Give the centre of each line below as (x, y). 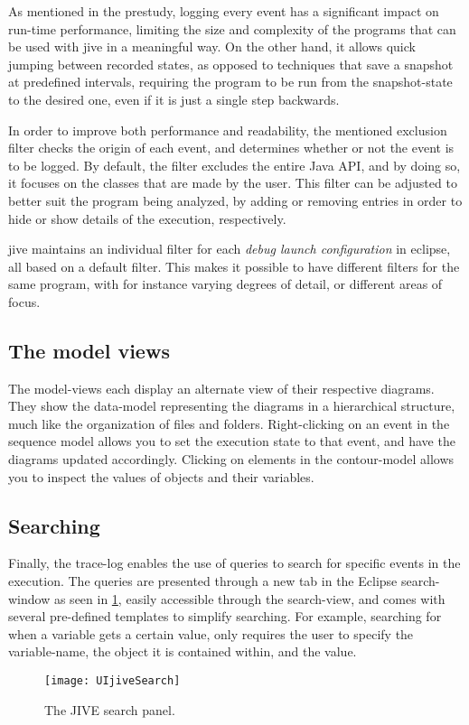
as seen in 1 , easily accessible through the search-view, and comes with (249, 598)
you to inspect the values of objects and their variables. (161, 476)
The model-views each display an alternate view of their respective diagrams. (221, 388)
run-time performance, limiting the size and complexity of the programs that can (232, 28)
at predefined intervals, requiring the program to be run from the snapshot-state (230, 82)
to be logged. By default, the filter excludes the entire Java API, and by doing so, (234, 165)
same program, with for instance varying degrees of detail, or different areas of (225, 284)
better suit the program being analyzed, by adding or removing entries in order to (235, 200)
